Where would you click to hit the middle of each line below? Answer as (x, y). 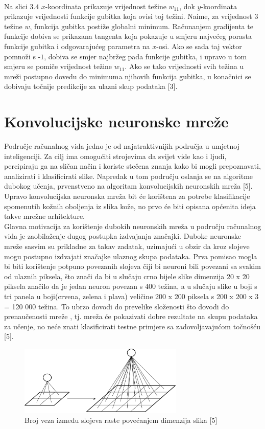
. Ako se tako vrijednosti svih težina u (184, 66)
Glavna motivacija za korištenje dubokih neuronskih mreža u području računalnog (133, 226)
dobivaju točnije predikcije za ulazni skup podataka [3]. (91, 86)
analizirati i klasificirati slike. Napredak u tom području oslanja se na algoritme (129, 176)
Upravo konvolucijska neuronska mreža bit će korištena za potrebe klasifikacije (127, 196)
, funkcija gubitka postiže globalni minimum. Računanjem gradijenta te (141, 26)
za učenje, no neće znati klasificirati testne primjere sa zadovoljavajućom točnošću (132, 326)
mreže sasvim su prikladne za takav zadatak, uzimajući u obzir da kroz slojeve (127, 246)
